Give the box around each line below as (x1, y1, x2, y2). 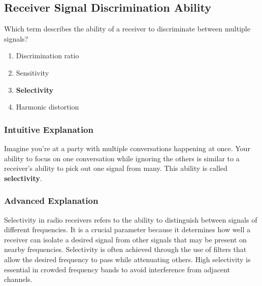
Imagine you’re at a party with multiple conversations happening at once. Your (4, 142, 250, 153)
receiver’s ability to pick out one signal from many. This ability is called (4, 163, 227, 173)
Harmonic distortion (16, 101, 79, 112)
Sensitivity (16, 67, 49, 78)
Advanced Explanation (4, 194, 99, 207)
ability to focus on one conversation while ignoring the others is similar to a (4, 153, 240, 163)
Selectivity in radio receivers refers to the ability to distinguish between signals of (4, 214, 257, 225)
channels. (4, 274, 32, 284)
